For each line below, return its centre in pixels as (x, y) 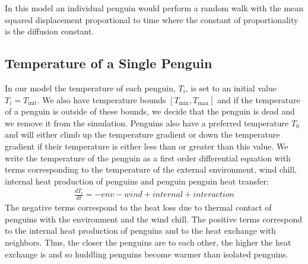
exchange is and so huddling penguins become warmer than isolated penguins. (147, 254)
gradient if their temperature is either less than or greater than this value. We (147, 146)
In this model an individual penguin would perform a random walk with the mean (154, 8)
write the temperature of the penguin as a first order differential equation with (148, 158)
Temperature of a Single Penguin (109, 63)
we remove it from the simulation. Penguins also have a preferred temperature (147, 123)
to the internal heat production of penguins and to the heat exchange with (140, 230)
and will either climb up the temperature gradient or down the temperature (142, 134)
